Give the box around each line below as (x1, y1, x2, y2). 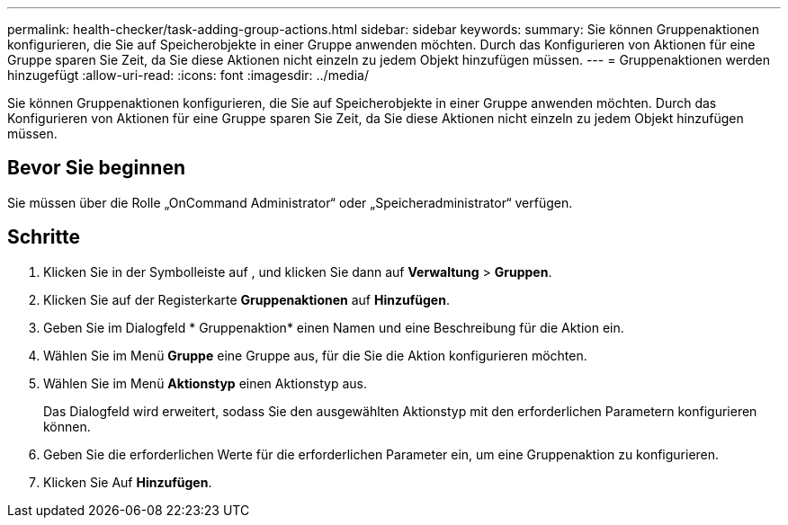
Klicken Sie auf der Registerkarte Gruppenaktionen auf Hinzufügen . (43, 291, 450, 307)
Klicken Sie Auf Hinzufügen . (43, 474, 212, 490)
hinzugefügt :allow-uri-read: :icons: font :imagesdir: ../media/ (7, 67, 369, 83)
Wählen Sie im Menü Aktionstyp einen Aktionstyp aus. (43, 375, 367, 391)
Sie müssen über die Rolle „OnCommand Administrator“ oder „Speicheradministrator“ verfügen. (7, 194, 573, 210)
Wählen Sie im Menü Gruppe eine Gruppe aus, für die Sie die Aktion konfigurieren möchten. (43, 347, 587, 363)
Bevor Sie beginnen (7, 156, 186, 180)
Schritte (7, 226, 80, 249)
